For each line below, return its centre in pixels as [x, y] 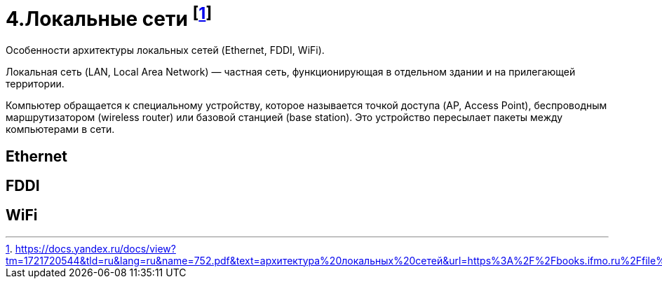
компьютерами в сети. [60, 129]
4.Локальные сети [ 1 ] [109, 17]
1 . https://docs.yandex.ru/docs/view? [91, 248]
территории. [35, 84]
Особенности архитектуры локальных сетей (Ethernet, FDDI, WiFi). [165, 50]
